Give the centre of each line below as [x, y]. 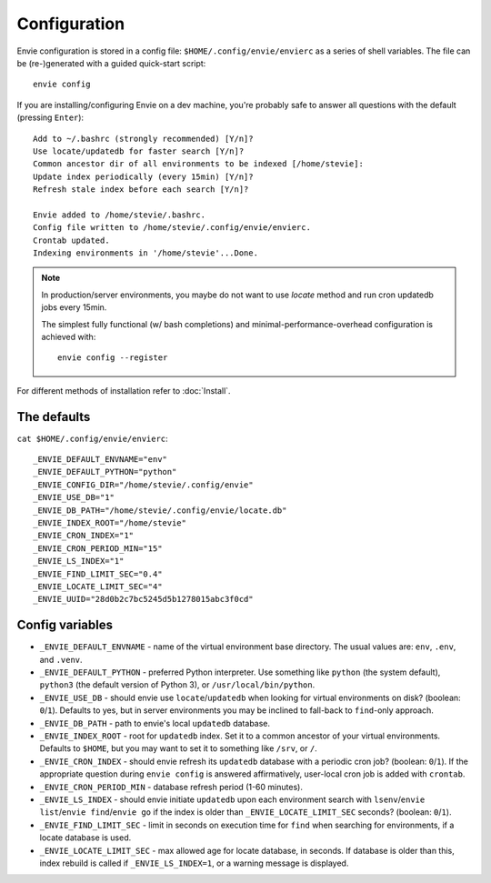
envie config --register [113, 358]
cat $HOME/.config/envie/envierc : [92, 438]
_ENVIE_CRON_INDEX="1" [84, 536]
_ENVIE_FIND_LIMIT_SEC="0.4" [98, 574]
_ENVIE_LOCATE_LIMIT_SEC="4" [98, 586]
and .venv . [61, 659]
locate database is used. [85, 838]
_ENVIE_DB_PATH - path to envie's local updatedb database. [155, 723]
